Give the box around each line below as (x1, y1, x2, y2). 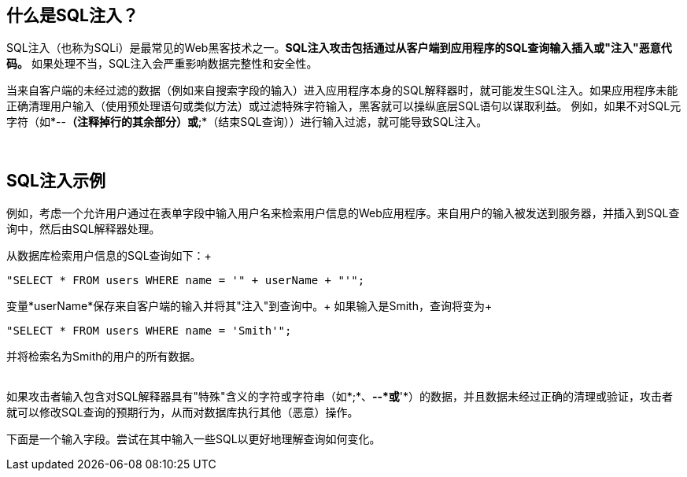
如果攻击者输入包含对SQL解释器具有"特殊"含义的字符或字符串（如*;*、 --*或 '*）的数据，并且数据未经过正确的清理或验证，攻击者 (6, 390, 674, 404)
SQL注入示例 (6, 170, 105, 190)
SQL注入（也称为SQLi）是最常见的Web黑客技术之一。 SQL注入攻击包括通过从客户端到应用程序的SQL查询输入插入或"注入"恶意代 (6, 41, 672, 55)
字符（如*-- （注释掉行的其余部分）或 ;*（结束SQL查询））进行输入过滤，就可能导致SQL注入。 (6, 115, 488, 129)
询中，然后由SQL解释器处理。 (6, 222, 161, 236)
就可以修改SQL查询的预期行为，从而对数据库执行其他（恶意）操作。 (6, 405, 359, 420)
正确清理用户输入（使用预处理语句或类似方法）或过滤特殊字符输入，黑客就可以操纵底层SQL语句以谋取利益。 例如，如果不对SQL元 (6, 99, 681, 113)
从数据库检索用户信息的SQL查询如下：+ (6, 249, 212, 263)
